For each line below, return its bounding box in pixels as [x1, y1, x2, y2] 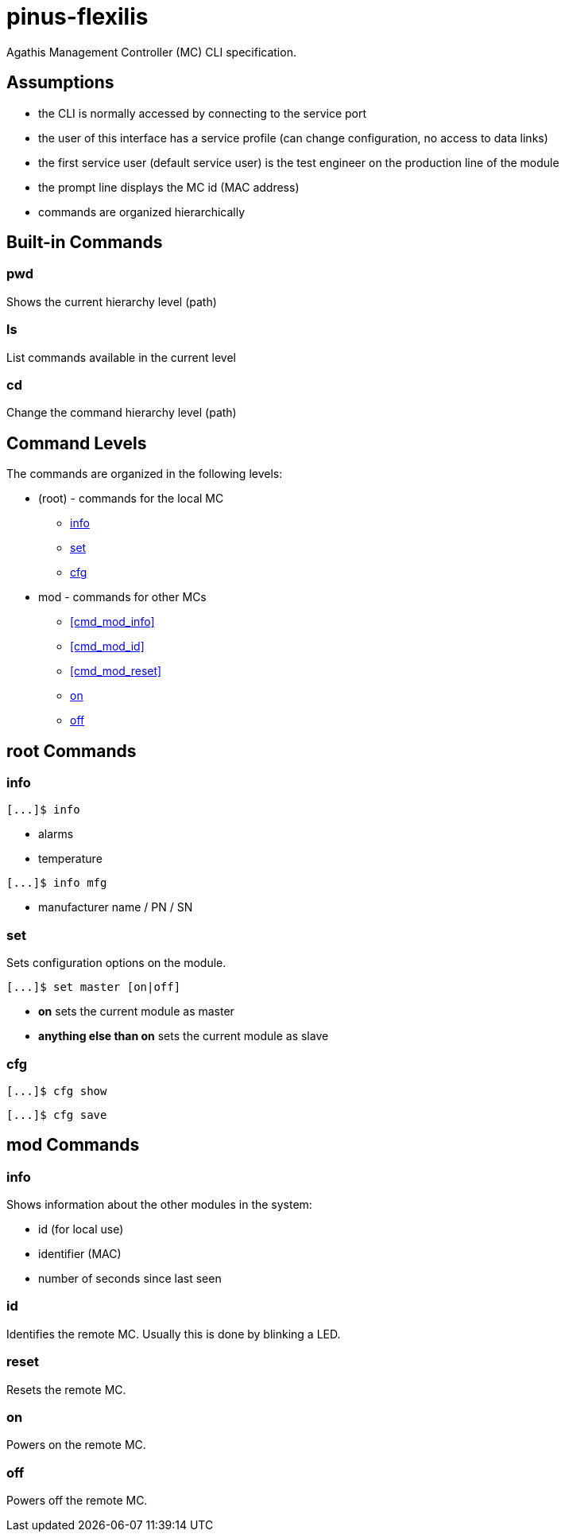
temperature [38, 852, 103, 866]
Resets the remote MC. [6, 1382, 126, 1396]
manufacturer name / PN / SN [38, 900, 193, 915]
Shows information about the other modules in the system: [6, 1198, 312, 1212]
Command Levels [6, 433, 147, 453]
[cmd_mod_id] [70, 639, 145, 654]
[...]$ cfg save [6, 1108, 107, 1121]
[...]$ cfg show [6, 1084, 107, 1097]
